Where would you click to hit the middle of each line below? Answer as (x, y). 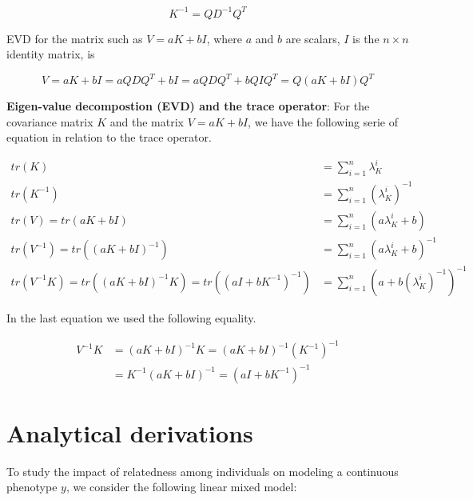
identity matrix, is (51, 54)
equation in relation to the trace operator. (109, 137)
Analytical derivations (130, 432)
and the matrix (147, 121)
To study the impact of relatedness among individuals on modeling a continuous (203, 471)
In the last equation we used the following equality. (131, 317)
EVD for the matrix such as (75, 38)
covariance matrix (50, 121)
